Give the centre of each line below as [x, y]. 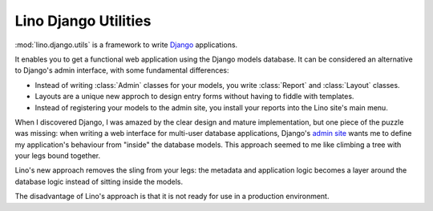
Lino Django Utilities [83, 21]
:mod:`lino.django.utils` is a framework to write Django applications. [126, 45]
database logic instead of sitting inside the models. [99, 181]
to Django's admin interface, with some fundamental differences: [122, 70]
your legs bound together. [58, 156]
